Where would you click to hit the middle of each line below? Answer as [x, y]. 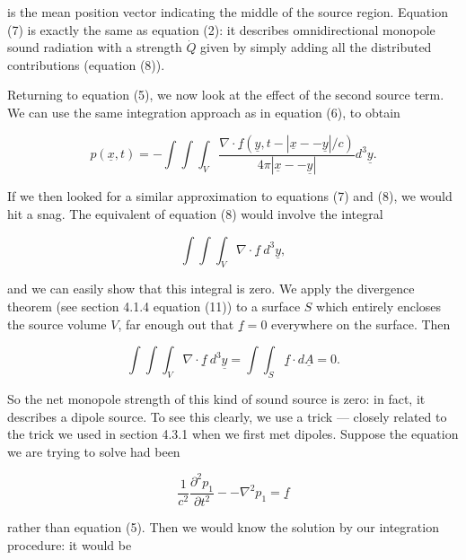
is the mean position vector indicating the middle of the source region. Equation [228, 12]
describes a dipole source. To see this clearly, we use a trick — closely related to [227, 416]
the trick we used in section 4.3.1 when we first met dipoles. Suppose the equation [233, 434]
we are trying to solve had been [94, 451]
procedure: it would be [70, 544]
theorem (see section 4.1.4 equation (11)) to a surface [154, 306]
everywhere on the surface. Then [361, 324]
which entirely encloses [379, 306]
